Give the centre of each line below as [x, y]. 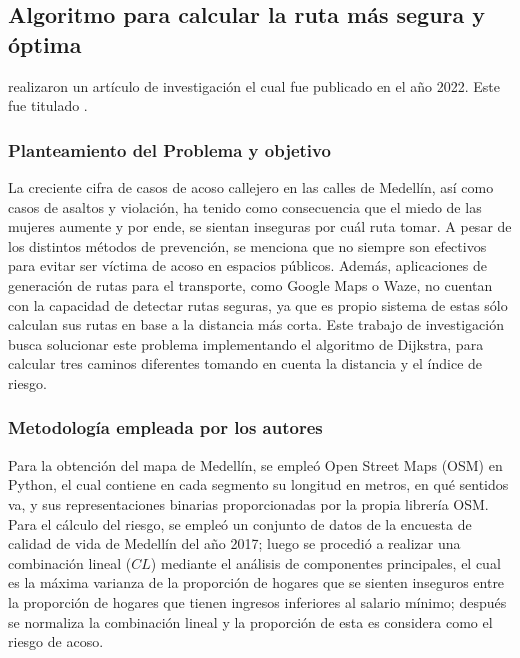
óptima [45, 43]
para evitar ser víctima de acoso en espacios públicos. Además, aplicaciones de [247, 265]
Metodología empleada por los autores [165, 427]
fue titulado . [48, 105]
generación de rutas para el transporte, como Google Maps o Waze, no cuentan [250, 284]
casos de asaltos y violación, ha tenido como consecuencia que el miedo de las [245, 206]
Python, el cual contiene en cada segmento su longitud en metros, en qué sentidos [258, 484]
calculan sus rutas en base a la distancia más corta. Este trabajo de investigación [256, 324]
